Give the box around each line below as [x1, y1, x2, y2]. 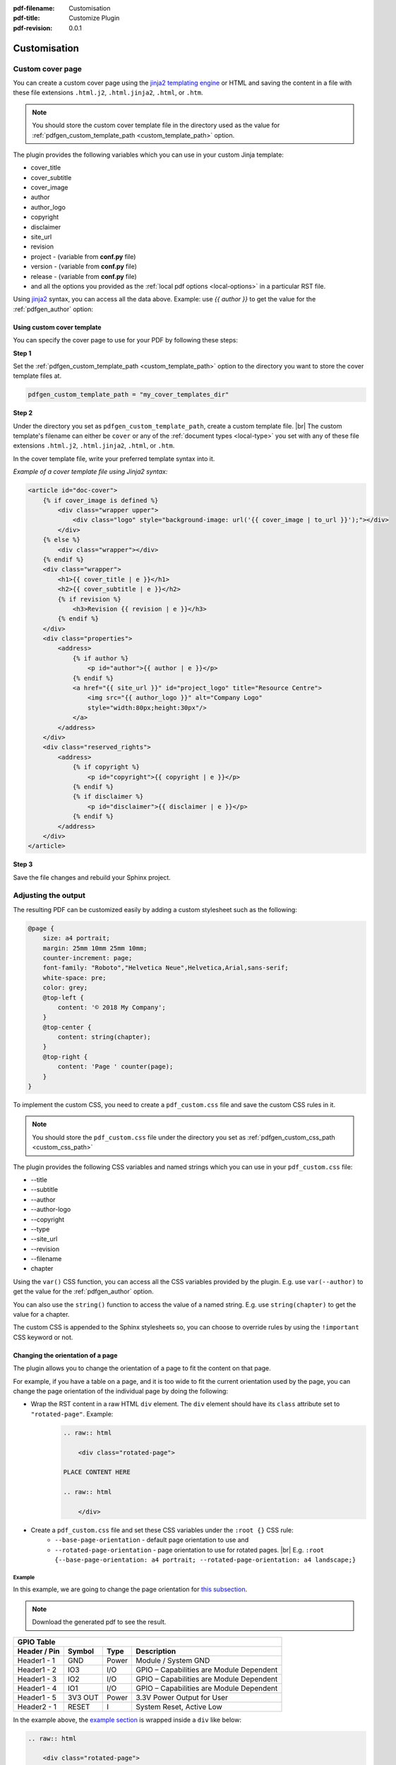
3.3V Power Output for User [136, 1692, 229, 1702]
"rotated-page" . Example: [30, 1409, 114, 1418]
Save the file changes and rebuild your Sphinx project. [13, 873, 171, 882]
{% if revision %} [57, 595, 121, 603]
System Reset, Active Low [136, 1701, 222, 1711]
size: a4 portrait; [42, 934, 111, 943]
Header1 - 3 [17, 1674, 56, 1684]
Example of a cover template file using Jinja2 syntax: [13, 467, 168, 476]
